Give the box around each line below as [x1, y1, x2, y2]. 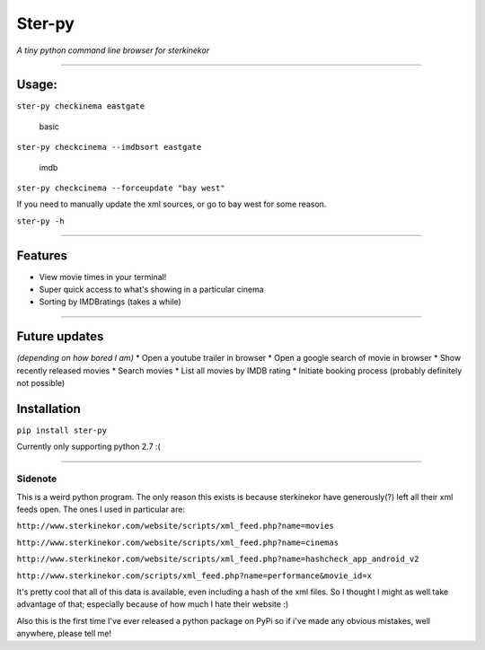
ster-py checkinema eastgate [16, 101, 145, 111]
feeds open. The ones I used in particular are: [16, 504, 186, 514]
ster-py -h [16, 215, 65, 226]
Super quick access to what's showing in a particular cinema [39, 284, 264, 295]
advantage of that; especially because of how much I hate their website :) [16, 599, 289, 610]
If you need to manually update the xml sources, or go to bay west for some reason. [16, 198, 327, 210]
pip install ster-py [16, 426, 108, 435]
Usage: [16, 77, 58, 92]
